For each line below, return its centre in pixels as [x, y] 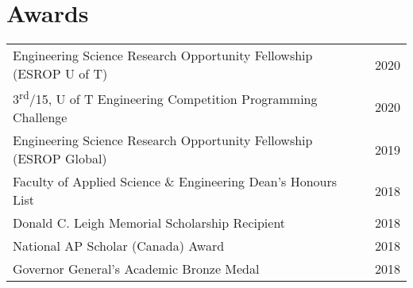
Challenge [40, 117]
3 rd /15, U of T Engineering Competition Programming [165, 98]
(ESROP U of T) [60, 74]
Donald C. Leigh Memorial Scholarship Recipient [149, 223]
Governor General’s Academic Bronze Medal [136, 269]
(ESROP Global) [60, 159]
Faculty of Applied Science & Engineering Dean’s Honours [175, 182]
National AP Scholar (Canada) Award [119, 246]
